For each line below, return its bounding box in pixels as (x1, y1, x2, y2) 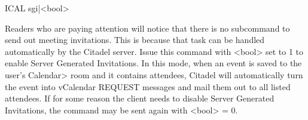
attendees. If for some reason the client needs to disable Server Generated (5, 92, 275, 104)
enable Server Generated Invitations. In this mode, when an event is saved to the (5, 57, 302, 69)
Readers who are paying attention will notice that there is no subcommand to (5, 21, 290, 34)
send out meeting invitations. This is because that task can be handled (5, 33, 265, 46)
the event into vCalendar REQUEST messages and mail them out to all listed (5, 80, 291, 93)
